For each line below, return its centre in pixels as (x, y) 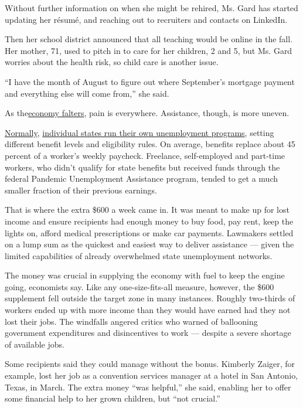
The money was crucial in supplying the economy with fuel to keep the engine (145, 275)
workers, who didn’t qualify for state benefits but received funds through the (142, 167)
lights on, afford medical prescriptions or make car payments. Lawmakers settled (149, 232)
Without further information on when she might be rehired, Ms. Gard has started (151, 8)
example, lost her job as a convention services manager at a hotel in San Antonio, (151, 375)
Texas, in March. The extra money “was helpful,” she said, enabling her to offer (148, 387)
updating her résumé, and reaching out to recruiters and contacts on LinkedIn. (146, 19)
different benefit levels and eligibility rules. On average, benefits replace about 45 (150, 144)
